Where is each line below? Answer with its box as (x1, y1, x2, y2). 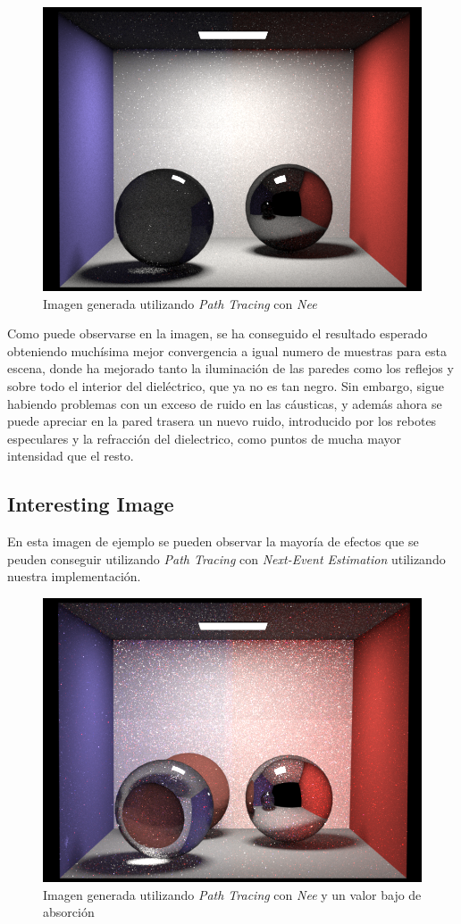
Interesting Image (7, 490, 174, 518)
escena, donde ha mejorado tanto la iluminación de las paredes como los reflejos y (7, 359, 454, 378)
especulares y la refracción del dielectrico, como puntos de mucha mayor (7, 429, 401, 447)
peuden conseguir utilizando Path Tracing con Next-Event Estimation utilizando (7, 549, 446, 568)
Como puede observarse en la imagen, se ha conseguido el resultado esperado (7, 324, 428, 343)
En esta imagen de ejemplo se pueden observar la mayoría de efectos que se (7, 532, 419, 551)
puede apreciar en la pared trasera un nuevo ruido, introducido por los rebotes (7, 412, 437, 430)
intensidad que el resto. (7, 446, 134, 465)
